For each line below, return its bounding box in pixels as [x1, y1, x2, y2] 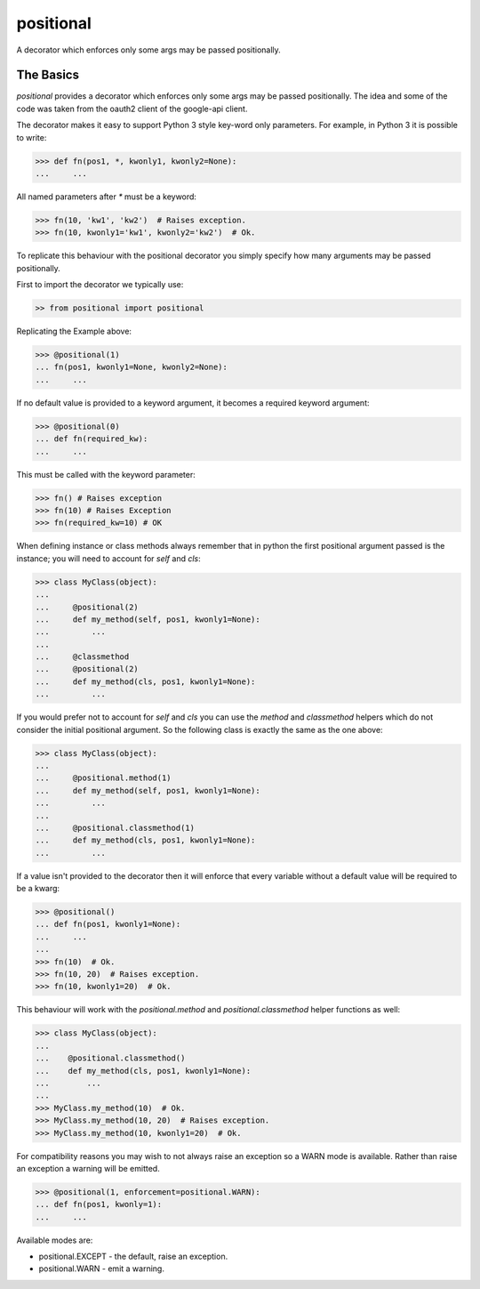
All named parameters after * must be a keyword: [16, 191, 197, 202]
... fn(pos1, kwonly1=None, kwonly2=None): [35, 362, 228, 373]
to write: [16, 132, 47, 142]
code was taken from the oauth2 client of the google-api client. [16, 103, 248, 114]
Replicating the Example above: [16, 326, 132, 337]
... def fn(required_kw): [35, 434, 148, 444]
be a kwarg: [16, 883, 60, 894]
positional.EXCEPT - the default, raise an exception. [38, 1251, 228, 1262]
